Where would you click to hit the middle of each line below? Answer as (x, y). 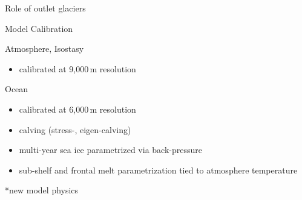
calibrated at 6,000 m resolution (77, 109)
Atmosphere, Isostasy (44, 48)
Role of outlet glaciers (45, 8)
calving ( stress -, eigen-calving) (75, 129)
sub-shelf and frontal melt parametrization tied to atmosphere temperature (158, 170)
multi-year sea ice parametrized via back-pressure (110, 150)
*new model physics (42, 190)
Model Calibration (39, 28)
